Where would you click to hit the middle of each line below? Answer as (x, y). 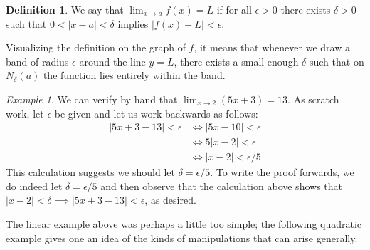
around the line (112, 61)
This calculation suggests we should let (90, 172)
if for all (234, 9)
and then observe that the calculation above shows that (221, 186)
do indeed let (34, 186)
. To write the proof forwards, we (282, 172)
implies (133, 23)
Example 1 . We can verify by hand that (92, 99)
